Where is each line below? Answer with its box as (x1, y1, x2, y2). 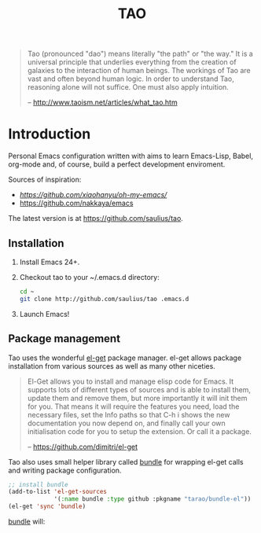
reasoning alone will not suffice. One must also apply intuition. (27, 83, 230, 92)
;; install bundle (8, 480, 68, 488)
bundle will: (8, 516, 46, 526)
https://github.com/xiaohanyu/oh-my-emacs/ (19, 190, 167, 200)
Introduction (8, 125, 91, 143)
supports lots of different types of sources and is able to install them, (27, 384, 252, 394)
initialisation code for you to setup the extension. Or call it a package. (27, 426, 252, 436)
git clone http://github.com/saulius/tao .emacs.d (19, 295, 189, 303)
